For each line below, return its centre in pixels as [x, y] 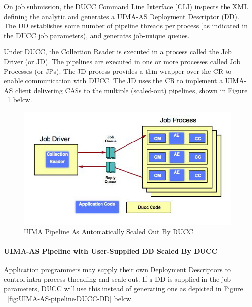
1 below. [20, 100]
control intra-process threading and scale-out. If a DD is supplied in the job [117, 279]
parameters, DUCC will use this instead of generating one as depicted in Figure [124, 289]
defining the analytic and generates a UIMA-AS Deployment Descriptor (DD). [122, 16]
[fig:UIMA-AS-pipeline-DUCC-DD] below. [70, 298]
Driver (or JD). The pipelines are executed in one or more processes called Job [122, 61]
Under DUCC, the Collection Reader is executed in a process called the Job [118, 52]
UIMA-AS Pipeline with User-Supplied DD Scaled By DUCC [111, 250]
